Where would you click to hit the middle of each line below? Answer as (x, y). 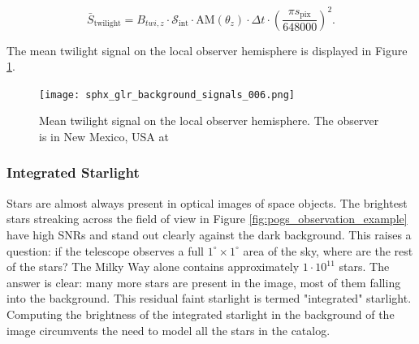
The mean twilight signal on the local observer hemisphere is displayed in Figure (207, 50)
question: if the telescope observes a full (105, 250)
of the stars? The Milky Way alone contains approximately (153, 267)
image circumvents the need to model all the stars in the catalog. (168, 330)
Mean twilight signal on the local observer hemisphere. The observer (209, 120)
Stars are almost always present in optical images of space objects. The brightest (207, 202)
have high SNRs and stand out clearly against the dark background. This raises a (209, 234)
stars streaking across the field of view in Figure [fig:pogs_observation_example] (207, 219)
